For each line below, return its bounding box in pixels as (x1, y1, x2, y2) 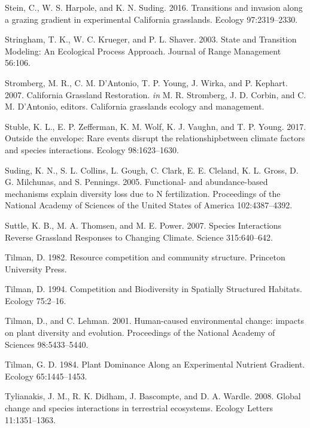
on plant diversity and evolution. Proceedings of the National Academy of (5, 326, 275, 339)
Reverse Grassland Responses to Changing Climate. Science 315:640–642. (5, 230, 273, 243)
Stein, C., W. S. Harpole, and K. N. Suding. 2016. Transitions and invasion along (5, 1, 303, 13)
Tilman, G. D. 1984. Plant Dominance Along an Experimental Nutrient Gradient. (5, 358, 305, 371)
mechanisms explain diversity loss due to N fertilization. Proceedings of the (5, 187, 281, 199)
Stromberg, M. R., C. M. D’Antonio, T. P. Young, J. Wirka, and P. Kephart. (5, 76, 288, 89)
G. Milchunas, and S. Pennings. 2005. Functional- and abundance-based (5, 175, 268, 188)
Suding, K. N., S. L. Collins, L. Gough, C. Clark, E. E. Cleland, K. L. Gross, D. (5, 163, 299, 176)
